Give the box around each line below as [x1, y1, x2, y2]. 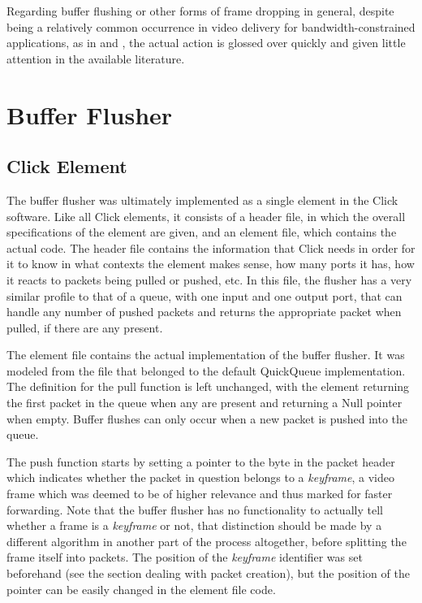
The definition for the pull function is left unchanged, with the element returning [6, 378, 410, 395]
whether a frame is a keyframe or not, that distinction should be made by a [6, 517, 382, 534]
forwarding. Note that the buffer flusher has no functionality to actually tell [6, 501, 383, 518]
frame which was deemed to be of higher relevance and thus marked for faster [6, 485, 393, 502]
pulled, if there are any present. [6, 319, 163, 336]
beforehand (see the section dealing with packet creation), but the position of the [6, 565, 410, 582]
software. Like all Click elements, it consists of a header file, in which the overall [6, 207, 406, 224]
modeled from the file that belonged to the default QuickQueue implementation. [6, 362, 406, 379]
